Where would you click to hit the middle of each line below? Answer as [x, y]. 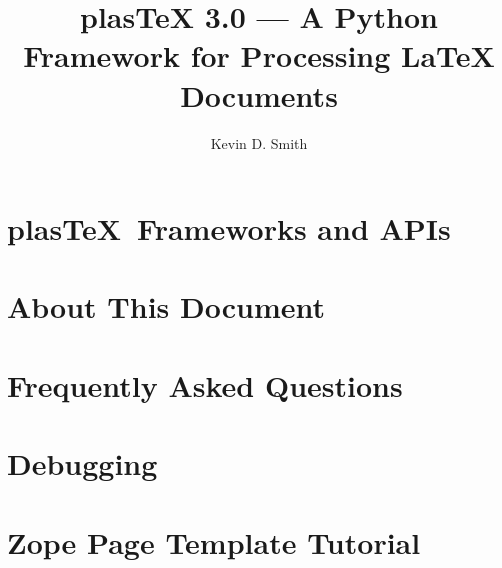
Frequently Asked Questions [205, 384]
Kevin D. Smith [259, 142]
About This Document [166, 306]
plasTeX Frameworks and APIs [229, 228]
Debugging [82, 463]
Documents [259, 94]
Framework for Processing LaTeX [259, 55]
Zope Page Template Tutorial [214, 541]
